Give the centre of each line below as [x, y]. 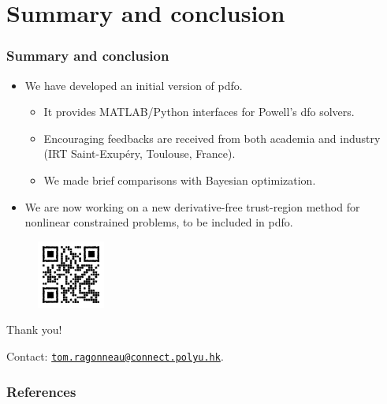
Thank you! [34, 329]
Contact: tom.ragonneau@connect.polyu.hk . [115, 355]
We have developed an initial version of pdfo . [134, 85]
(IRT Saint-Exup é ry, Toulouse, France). [140, 153]
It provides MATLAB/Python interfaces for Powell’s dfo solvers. [199, 112]
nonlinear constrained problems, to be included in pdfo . [159, 222]
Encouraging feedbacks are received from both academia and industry [212, 138]
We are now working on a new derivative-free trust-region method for [192, 206]
